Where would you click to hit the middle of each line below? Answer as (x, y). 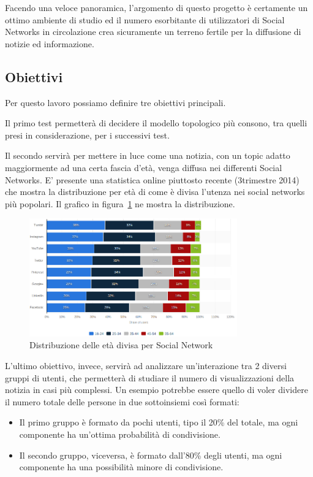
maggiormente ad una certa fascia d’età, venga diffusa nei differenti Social (144, 167)
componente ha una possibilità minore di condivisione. (121, 467)
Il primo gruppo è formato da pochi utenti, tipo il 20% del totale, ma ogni (159, 422)
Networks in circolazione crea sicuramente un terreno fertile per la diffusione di (153, 32)
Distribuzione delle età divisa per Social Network (121, 345)
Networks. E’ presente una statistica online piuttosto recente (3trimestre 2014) (152, 179)
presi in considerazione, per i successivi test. (87, 135)
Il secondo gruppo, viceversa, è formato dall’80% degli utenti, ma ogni (151, 455)
